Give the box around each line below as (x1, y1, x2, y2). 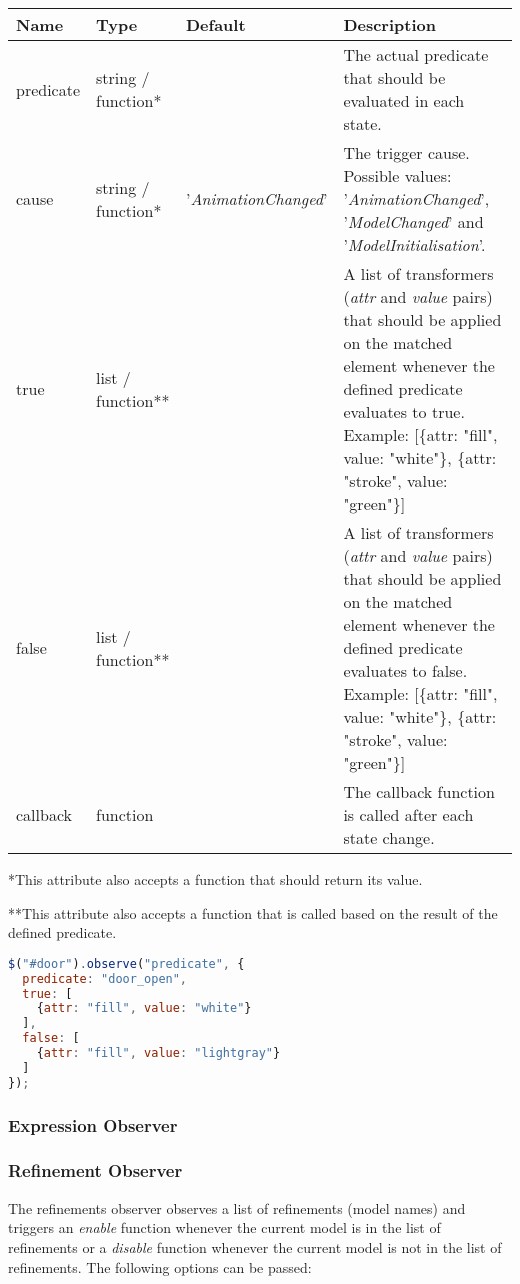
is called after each (343, 803, 474, 826)
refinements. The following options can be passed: (8, 1256, 312, 1277)
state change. (343, 826, 435, 849)
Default (185, 13, 246, 36)
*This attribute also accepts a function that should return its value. (8, 869, 423, 889)
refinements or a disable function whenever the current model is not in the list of (8, 1236, 502, 1257)
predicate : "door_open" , (22, 971, 188, 986)
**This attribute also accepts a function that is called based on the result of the (8, 902, 498, 923)
